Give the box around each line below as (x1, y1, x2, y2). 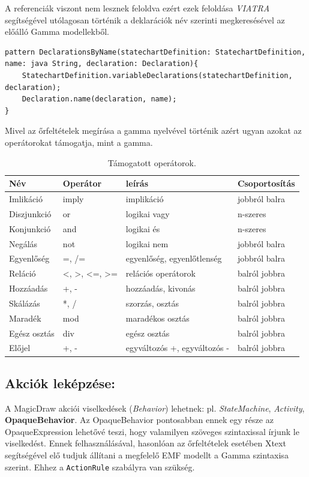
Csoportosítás (237, 177, 295, 190)
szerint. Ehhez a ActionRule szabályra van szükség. (5, 460, 195, 473)
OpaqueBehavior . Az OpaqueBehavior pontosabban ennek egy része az (5, 413, 274, 426)
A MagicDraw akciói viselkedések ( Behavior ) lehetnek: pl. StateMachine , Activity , (5, 401, 305, 414)
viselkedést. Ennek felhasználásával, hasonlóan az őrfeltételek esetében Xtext (5, 437, 286, 449)
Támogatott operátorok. (107, 156, 196, 169)
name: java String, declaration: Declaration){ (5, 59, 199, 68)
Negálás (9, 237, 38, 250)
